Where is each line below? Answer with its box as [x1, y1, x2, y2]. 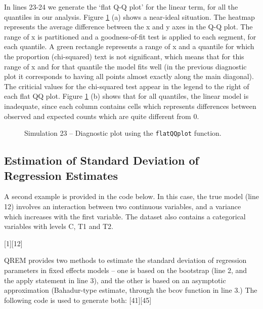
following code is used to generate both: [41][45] [4, 294, 152, 305]
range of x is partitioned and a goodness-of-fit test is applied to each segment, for [4, 31, 256, 42]
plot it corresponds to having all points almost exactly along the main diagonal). [4, 71, 254, 82]
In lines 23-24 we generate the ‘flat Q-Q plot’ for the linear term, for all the [4, 2, 238, 12]
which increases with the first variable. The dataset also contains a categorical [4, 211, 246, 221]
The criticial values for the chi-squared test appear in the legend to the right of [4, 81, 249, 91]
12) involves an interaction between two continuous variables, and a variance [4, 201, 241, 211]
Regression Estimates [4, 167, 118, 183]
